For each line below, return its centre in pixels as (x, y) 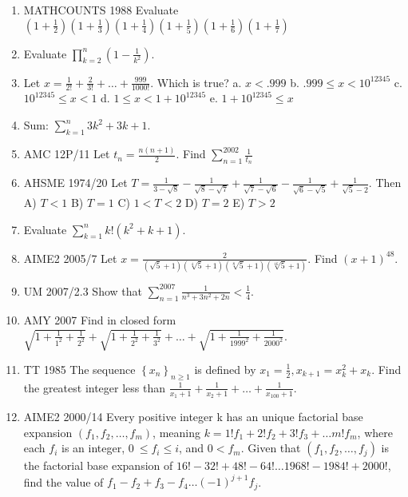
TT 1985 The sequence (79, 369)
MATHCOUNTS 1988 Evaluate (101, 10)
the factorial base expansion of (98, 465)
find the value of (63, 481)
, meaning (177, 432)
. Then (385, 183)
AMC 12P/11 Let (67, 154)
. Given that (271, 448)
